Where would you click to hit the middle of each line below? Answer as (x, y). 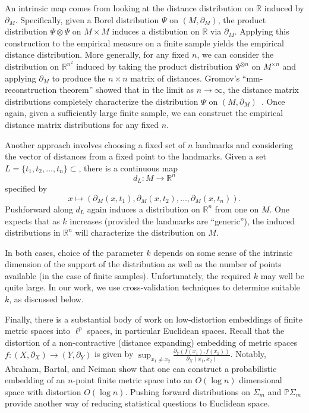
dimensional (261, 380)
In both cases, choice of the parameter (74, 252)
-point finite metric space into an (133, 380)
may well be (282, 275)
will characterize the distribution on (140, 232)
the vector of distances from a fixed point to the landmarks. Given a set (135, 156)
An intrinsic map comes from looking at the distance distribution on (129, 8)
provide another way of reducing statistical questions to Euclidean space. (137, 403)
